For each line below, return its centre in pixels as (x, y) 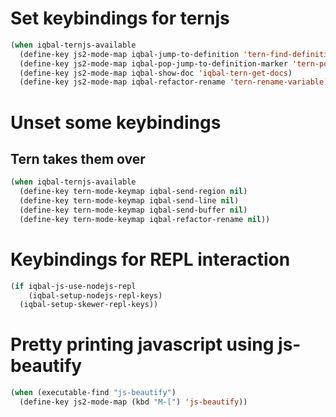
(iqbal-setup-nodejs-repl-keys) (95, 295)
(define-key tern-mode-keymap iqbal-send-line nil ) (129, 201)
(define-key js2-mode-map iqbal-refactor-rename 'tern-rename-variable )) (176, 82)
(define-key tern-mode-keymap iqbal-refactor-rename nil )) (145, 219)
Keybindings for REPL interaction (150, 259)
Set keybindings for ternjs (120, 18)
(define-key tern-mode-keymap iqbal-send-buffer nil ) (133, 210)
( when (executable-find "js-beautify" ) (93, 393)
